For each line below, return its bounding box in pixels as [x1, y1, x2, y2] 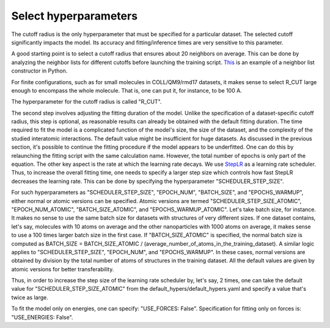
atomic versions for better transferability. [11, 265, 114, 273]
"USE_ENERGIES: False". [11, 313, 73, 321]
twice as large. [11, 293, 48, 301]
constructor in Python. [11, 67, 68, 74]
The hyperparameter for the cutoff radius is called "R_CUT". [11, 98, 162, 105]
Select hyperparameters [11, 9, 137, 23]
